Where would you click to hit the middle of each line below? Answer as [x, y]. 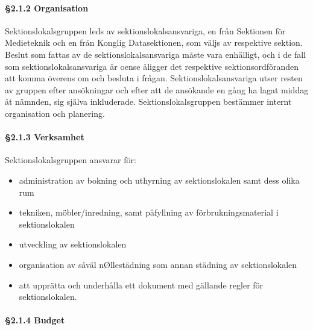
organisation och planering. [55, 113]
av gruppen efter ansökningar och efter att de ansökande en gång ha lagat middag [157, 89]
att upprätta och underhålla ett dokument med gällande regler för [141, 285]
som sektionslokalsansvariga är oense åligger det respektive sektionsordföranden [152, 66]
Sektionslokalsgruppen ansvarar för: [71, 160]
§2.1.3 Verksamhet [45, 137]
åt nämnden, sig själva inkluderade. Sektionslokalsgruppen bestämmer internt [148, 101]
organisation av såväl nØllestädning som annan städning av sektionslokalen [158, 264]
